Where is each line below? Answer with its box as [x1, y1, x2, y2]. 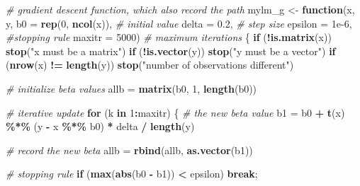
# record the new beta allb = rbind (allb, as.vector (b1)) [6, 142, 253, 157]
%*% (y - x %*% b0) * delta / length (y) [6, 119, 195, 134]
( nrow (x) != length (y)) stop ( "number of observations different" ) [6, 57, 294, 72]
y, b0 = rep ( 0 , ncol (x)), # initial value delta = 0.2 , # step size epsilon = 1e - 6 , [6, 16, 352, 30]
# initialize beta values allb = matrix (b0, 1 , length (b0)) [6, 81, 257, 95]
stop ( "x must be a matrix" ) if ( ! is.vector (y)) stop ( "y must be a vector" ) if [6, 43, 336, 58]
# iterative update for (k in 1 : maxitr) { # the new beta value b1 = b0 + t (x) [6, 105, 345, 120]
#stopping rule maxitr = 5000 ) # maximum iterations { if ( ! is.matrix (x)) [6, 30, 332, 45]
